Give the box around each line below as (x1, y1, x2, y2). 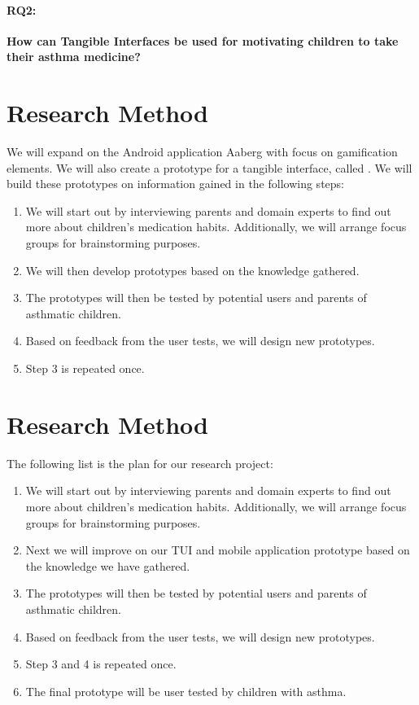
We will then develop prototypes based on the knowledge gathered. (25, 261, 360, 278)
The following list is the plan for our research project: (7, 454, 273, 471)
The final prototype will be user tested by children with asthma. (25, 682, 347, 699)
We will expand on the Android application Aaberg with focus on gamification (7, 143, 398, 160)
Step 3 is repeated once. (25, 360, 145, 377)
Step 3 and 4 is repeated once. (25, 655, 177, 672)
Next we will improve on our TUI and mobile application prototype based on (25, 541, 410, 558)
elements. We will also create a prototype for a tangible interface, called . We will (7, 159, 412, 176)
